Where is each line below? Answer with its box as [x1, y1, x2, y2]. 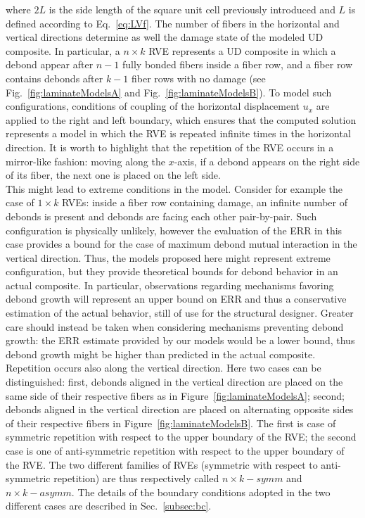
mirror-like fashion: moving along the [6, 153, 165, 168]
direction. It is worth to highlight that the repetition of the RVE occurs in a [6, 139, 334, 154]
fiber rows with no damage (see [132, 70, 266, 85]
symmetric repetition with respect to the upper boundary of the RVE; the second [6, 429, 357, 444]
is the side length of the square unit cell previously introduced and [49, 2, 335, 16]
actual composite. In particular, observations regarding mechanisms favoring [6, 277, 334, 292]
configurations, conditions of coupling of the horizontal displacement [6, 99, 300, 113]
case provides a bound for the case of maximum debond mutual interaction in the [6, 236, 357, 251]
